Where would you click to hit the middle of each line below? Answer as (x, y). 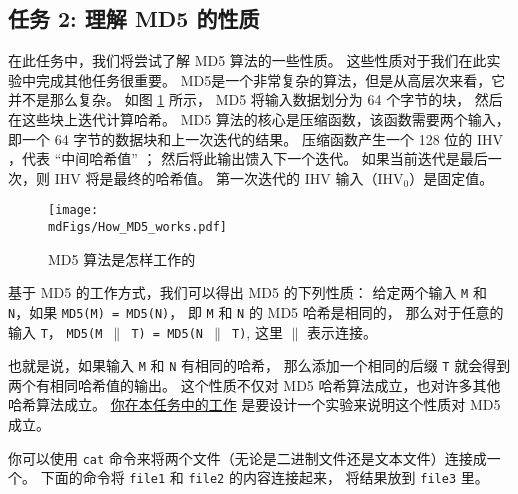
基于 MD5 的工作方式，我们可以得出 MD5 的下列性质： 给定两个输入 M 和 (247, 292)
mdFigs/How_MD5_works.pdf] (137, 227)
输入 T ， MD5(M (55, 331)
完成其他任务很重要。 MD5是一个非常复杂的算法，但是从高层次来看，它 (270, 79)
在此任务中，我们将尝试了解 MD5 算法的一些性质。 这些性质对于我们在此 (247, 60)
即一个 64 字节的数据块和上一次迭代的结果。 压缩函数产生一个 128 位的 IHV (256, 138)
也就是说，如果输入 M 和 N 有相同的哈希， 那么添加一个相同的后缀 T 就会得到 (259, 365)
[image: (73, 210)
